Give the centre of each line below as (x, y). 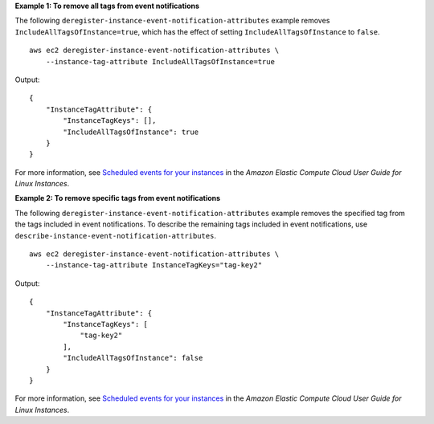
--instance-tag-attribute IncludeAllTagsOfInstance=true (160, 61)
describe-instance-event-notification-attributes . (116, 235)
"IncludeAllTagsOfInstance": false (133, 358)
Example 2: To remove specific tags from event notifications (118, 198)
